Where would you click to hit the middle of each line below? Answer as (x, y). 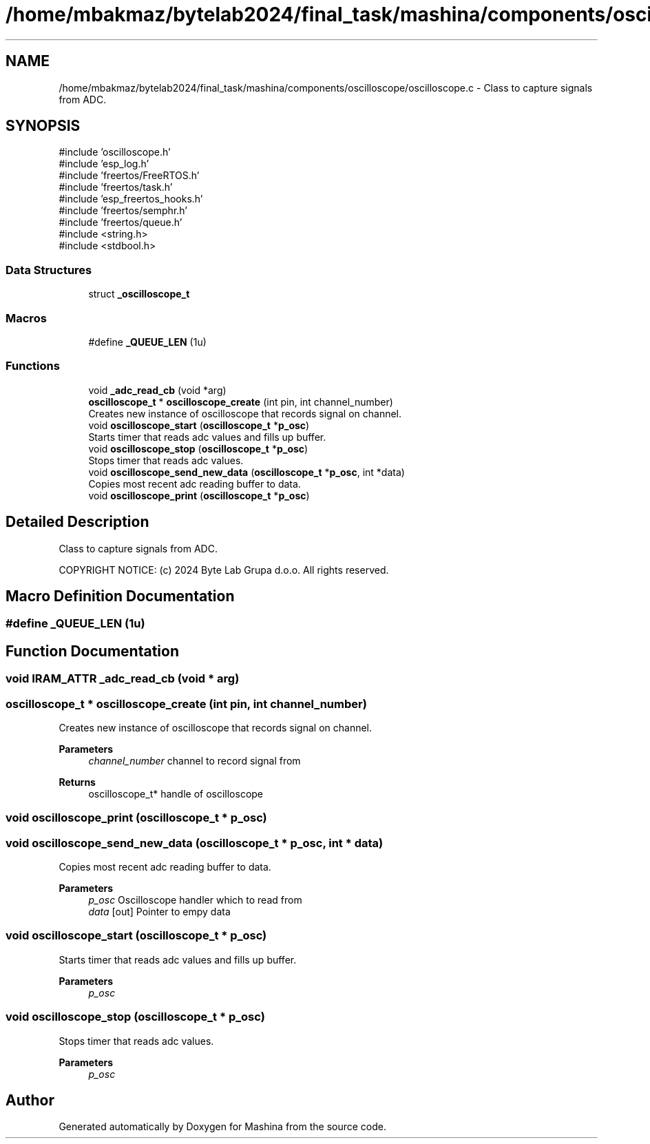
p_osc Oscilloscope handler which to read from (195, 900)
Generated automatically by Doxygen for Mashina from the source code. (223, 1127)
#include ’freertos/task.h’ (116, 187)
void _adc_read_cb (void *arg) (157, 390)
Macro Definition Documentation (120, 596)
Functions (33, 366)
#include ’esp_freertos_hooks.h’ (131, 199)
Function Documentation (92, 651)
